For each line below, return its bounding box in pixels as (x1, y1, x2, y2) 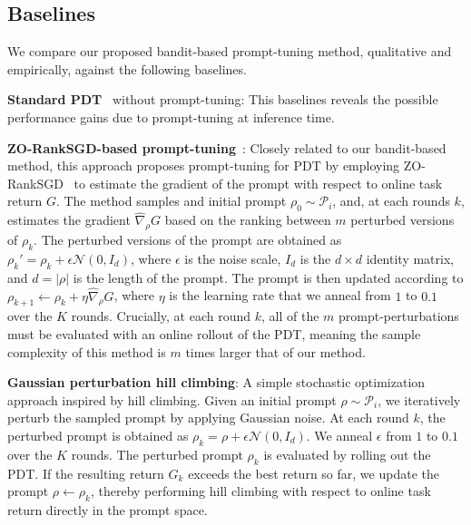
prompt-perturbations (339, 306, 459, 326)
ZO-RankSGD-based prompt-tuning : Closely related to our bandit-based (7, 138, 446, 157)
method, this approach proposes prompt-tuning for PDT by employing (7, 156, 400, 175)
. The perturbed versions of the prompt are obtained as (34, 230, 342, 249)
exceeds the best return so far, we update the (188, 463, 439, 482)
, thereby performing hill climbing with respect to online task (90, 481, 431, 501)
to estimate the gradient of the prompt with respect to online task (74, 173, 443, 192)
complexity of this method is (7, 342, 166, 361)
